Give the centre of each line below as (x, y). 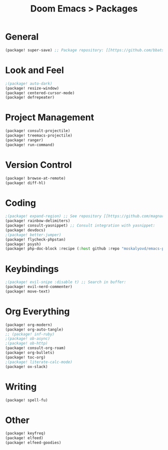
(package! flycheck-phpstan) (35, 239)
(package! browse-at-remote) (35, 178)
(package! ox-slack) (27, 366)
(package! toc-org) (25, 357)
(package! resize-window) (32, 88)
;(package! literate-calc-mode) (39, 362)
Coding (21, 203)
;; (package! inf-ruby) (30, 334)
